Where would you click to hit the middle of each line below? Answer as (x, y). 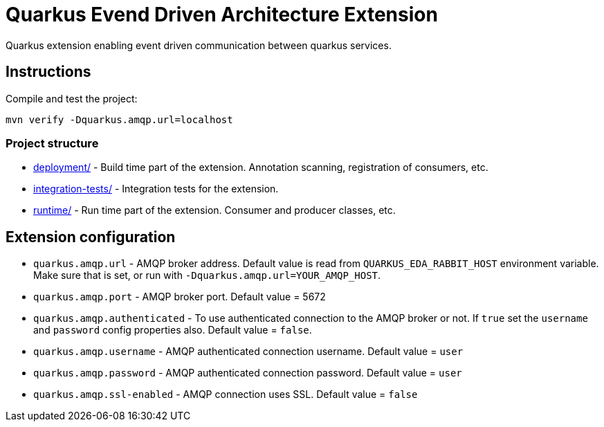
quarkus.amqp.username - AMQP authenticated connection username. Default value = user (248, 352)
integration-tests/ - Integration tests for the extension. (156, 189)
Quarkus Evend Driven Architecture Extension (222, 15)
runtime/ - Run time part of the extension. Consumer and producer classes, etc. (214, 210)
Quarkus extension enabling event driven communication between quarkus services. (199, 45)
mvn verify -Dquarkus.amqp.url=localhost (119, 119)
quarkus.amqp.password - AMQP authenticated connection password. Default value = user (248, 373)
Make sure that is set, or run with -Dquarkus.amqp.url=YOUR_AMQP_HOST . (207, 275)
